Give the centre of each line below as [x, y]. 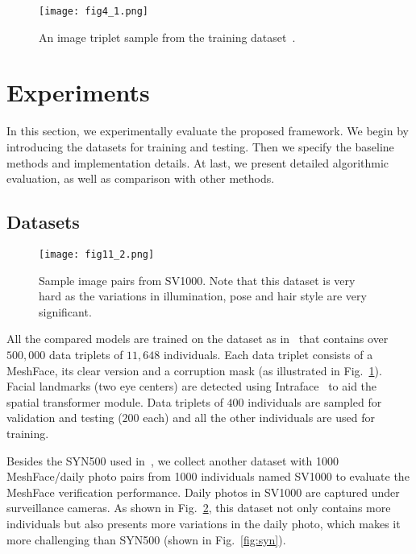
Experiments [78, 92]
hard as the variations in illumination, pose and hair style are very [203, 296]
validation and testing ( [64, 418]
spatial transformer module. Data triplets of [115, 401]
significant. [65, 311]
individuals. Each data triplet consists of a [268, 354]
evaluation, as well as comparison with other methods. [141, 178]
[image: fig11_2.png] [97, 254]
